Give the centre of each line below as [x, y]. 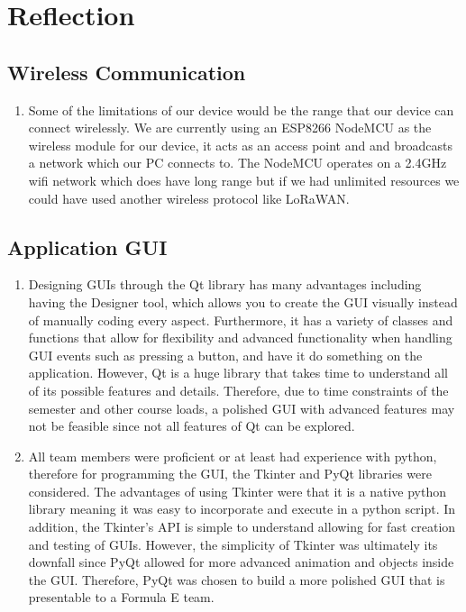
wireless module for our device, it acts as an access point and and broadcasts [240, 145]
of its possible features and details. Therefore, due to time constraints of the [238, 390]
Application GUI [87, 247]
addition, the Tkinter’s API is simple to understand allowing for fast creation [242, 527]
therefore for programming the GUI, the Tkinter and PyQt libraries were [230, 474]
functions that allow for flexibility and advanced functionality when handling [240, 338]
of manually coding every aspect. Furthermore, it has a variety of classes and [241, 320]
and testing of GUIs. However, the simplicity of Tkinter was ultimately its [233, 544]
